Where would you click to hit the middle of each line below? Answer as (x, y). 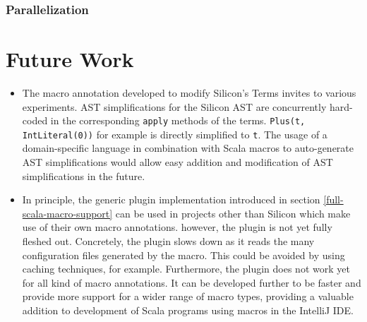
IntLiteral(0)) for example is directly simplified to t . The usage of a (175, 134)
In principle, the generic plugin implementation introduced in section (171, 199)
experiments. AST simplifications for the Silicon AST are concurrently (174, 106)
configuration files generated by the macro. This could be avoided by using (183, 255)
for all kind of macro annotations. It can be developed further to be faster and (192, 282)
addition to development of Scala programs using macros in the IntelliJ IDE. (188, 310)
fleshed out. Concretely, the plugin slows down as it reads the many (168, 241)
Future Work (70, 59)
